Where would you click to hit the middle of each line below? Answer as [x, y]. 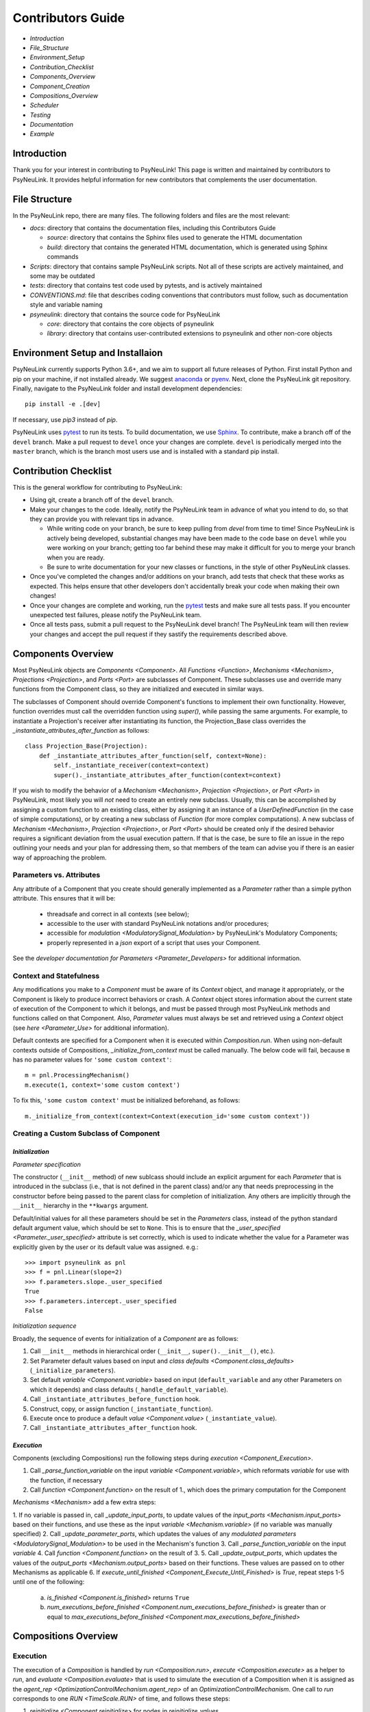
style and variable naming [66, 305]
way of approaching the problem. [60, 857]
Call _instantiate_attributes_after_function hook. [113, 1428]
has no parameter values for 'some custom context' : [92, 1060]
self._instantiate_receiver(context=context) [131, 766]
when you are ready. [76, 557]
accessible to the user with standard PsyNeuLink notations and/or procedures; [158, 923]
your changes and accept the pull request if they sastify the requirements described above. [159, 634]
